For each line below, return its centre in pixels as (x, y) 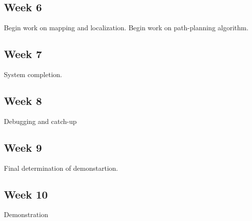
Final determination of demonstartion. (61, 168)
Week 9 (23, 147)
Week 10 (26, 194)
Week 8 (23, 100)
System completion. (33, 74)
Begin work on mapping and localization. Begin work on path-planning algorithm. (126, 28)
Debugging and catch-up (40, 121)
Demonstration (26, 214)
